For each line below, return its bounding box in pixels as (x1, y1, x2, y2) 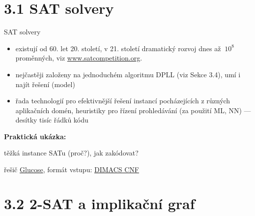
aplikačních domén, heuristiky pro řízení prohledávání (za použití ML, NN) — (15, 105, 251, 115)
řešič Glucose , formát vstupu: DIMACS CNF (4, 164, 139, 175)
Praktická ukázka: (4, 131, 66, 141)
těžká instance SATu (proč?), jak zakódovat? (4, 148, 139, 158)
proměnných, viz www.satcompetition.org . (15, 53, 142, 63)
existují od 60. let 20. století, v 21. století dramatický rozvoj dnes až (15, 43, 221, 53)
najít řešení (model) (15, 79, 75, 89)
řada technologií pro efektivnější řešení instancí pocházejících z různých (15, 95, 230, 106)
